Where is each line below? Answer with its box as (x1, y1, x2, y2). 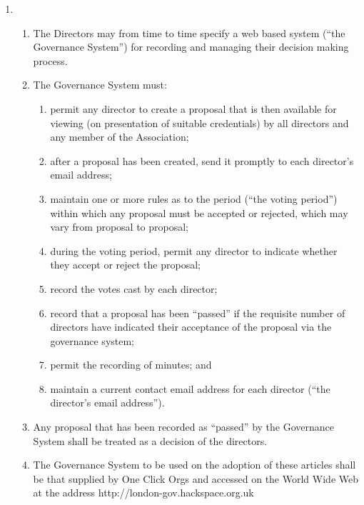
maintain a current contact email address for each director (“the (50, 381, 330, 396)
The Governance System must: (33, 77, 167, 92)
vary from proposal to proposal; (50, 219, 189, 234)
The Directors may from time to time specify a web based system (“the (33, 25, 345, 40)
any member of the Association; (50, 129, 189, 144)
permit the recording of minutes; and (50, 357, 212, 372)
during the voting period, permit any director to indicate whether (50, 243, 338, 258)
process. (33, 53, 68, 68)
